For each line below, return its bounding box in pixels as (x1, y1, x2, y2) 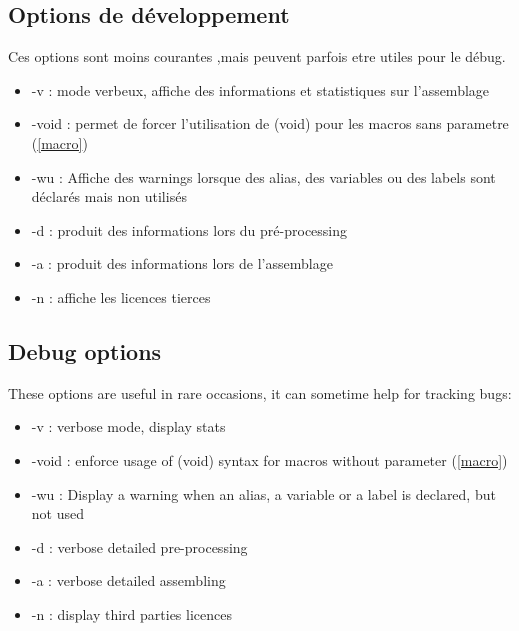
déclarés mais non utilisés (31, 186, 187, 207)
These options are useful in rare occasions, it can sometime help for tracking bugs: (8, 382, 512, 403)
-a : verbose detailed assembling (31, 570, 226, 591)
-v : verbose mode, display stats (31, 416, 226, 437)
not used (31, 503, 84, 524)
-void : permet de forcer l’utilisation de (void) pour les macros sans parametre (31, 113, 509, 134)
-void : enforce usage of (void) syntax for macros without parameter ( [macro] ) (31, 449, 508, 470)
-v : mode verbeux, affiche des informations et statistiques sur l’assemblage (31, 79, 490, 100)
